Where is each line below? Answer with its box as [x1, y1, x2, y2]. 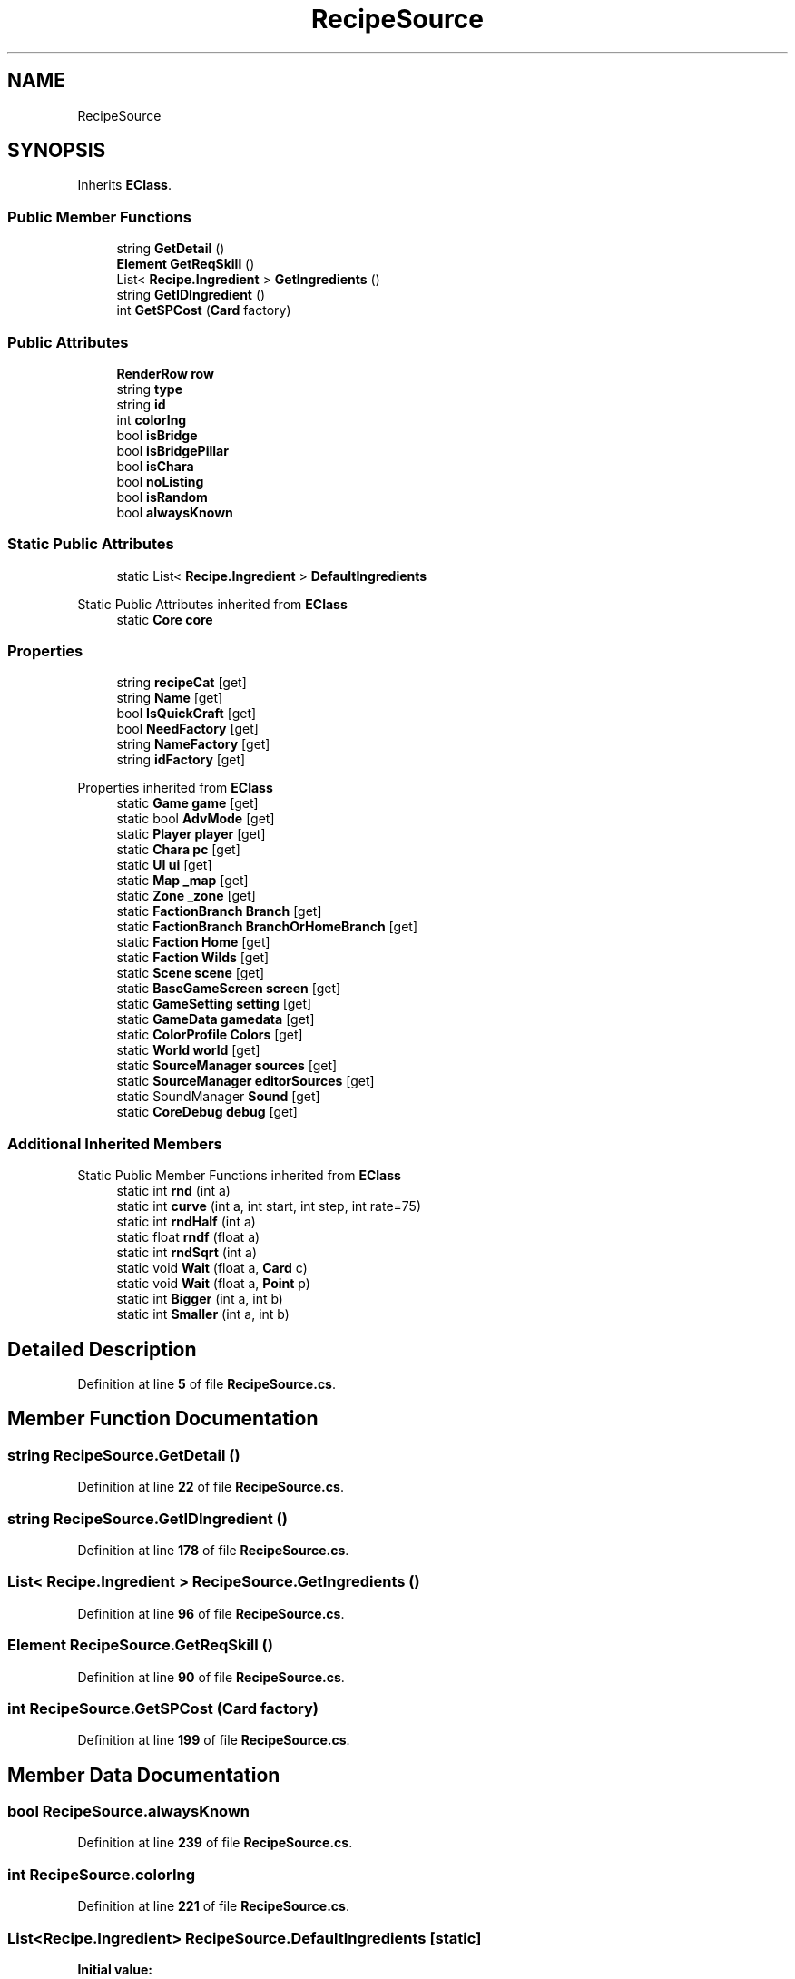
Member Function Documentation [7, 1407, 319, 1431]
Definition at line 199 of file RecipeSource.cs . [77, 1732, 350, 1748]
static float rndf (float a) [116, 1229, 260, 1245]
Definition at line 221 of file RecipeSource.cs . [77, 1898, 349, 1915]
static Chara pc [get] [116, 842, 240, 858]
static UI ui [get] [116, 857, 212, 873]
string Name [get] [116, 690, 223, 706]
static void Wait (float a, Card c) [116, 1260, 308, 1276]
